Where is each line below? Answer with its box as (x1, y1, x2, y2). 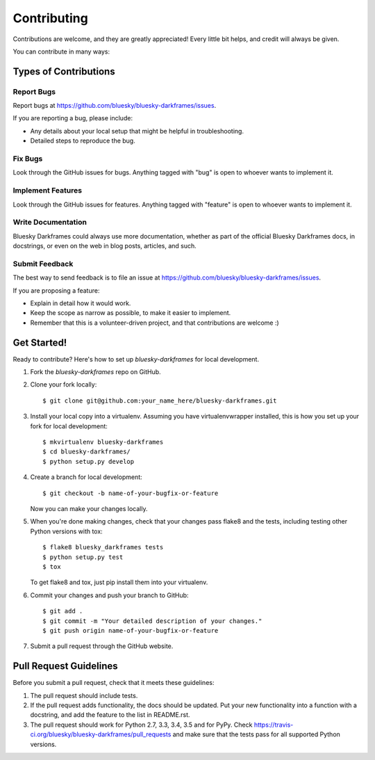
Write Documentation (12, 218, 87, 227)
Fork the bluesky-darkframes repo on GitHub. (30, 368, 161, 376)
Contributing (12, 10, 88, 26)
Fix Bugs (12, 154, 43, 163)
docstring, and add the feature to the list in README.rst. (30, 711, 190, 719)
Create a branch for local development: (30, 473, 142, 481)
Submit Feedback (12, 259, 74, 268)
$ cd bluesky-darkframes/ (42, 448, 131, 455)
